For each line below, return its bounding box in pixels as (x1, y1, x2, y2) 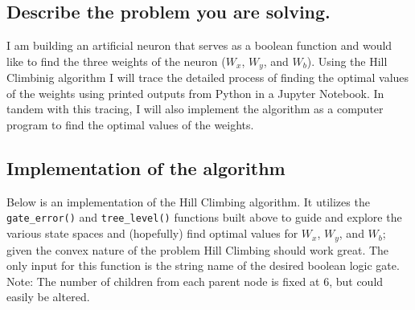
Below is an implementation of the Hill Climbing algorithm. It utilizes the (6, 193, 370, 210)
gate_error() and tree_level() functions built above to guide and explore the (6, 209, 402, 226)
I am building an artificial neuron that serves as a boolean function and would (6, 37, 392, 54)
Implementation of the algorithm (6, 156, 286, 181)
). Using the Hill (306, 52, 388, 69)
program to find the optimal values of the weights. (6, 116, 254, 133)
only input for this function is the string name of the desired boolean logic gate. (6, 257, 400, 274)
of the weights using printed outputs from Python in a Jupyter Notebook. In (6, 84, 384, 101)
